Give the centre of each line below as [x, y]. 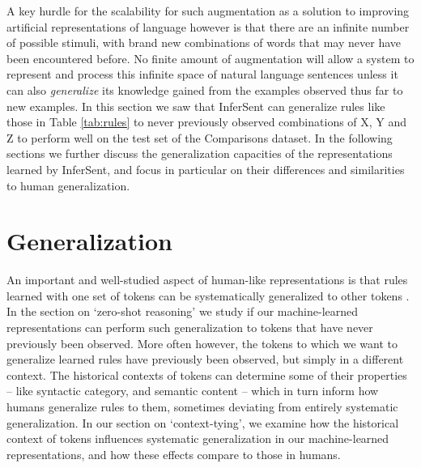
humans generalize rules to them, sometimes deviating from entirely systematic [202, 406]
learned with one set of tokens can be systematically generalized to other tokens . [208, 295]
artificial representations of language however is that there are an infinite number [208, 26]
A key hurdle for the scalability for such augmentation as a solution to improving [208, 11]
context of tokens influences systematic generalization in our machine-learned [198, 438]
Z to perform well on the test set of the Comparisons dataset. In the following [200, 137]
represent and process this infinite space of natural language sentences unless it [202, 74]
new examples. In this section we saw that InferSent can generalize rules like [196, 106]
